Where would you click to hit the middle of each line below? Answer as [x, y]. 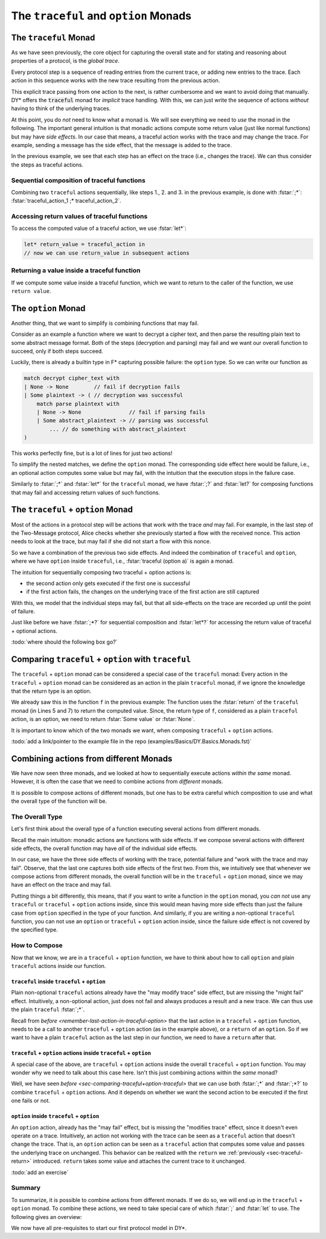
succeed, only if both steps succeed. [57, 351]
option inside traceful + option [55, 1116]
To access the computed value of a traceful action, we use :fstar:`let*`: [99, 228]
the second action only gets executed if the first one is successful [108, 583]
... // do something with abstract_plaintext [118, 429]
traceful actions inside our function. [59, 966]
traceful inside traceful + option [58, 981]
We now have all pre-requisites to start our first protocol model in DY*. [99, 1228]
